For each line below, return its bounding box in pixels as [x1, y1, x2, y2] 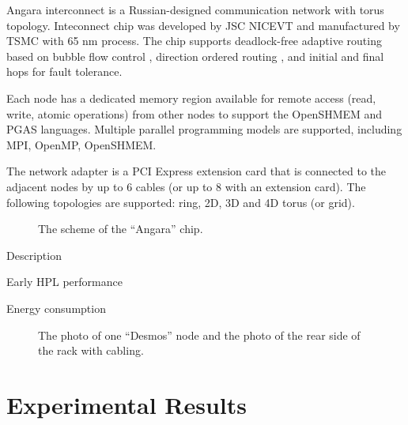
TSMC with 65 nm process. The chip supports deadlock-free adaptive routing [6, 32, 382, 49]
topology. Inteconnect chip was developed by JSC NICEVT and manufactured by [6, 17, 400, 33]
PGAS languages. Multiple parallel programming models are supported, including [6, 121, 402, 137]
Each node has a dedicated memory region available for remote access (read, [6, 89, 376, 106]
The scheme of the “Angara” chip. [38, 220, 203, 237]
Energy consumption [6, 299, 106, 316]
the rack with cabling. [38, 342, 144, 359]
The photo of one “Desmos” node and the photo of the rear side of [38, 326, 361, 343]
